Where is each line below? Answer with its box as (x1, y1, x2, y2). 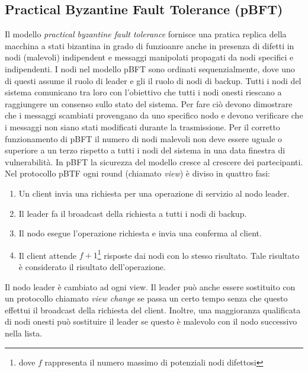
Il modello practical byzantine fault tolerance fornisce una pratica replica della (5, 28, 287, 40)
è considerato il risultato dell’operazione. (18, 260, 166, 272)
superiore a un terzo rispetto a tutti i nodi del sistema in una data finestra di (5, 144, 285, 156)
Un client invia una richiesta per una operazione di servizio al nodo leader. (18, 187, 290, 199)
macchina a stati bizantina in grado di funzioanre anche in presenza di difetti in (5, 39, 294, 52)
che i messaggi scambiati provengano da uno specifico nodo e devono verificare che (5, 109, 303, 121)
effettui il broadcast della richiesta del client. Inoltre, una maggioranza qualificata (5, 303, 301, 316)
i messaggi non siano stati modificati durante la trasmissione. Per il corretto (5, 120, 280, 133)
